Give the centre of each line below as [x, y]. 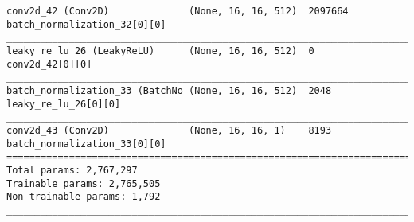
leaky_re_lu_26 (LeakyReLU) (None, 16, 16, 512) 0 [160, 51]
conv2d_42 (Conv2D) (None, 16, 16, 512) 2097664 [178, 11]
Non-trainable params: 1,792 [84, 197]
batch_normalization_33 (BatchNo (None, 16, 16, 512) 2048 [169, 90]
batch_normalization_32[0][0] [86, 24]
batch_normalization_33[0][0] [86, 144]
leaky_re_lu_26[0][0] [64, 104]
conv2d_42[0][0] [49, 64]
